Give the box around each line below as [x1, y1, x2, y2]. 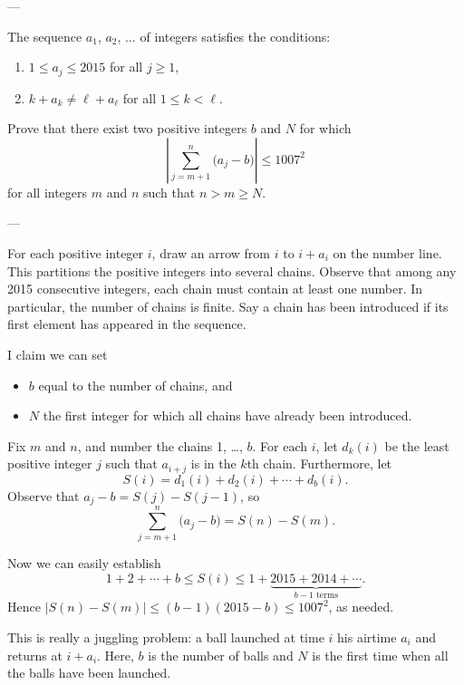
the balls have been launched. [7, 663, 171, 682]
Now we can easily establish [7, 554, 161, 573]
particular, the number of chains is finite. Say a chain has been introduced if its [7, 296, 449, 315]
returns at [7, 645, 63, 664]
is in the [190, 454, 237, 473]
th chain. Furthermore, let [246, 454, 392, 473]
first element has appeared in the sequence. [7, 314, 246, 333]
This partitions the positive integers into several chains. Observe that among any [7, 261, 457, 280]
